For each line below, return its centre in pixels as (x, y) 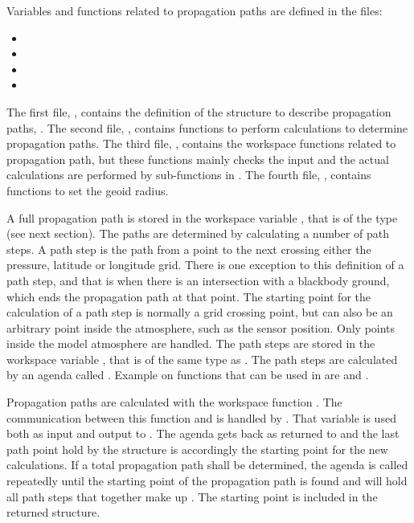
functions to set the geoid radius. (88, 190)
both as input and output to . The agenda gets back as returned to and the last (203, 433)
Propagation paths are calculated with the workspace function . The (174, 402)
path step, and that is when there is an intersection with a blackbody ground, (198, 280)
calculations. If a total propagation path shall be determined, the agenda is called (207, 465)
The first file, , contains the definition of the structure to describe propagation (199, 111)
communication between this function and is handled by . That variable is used (201, 417)
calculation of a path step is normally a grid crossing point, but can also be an (200, 312)
